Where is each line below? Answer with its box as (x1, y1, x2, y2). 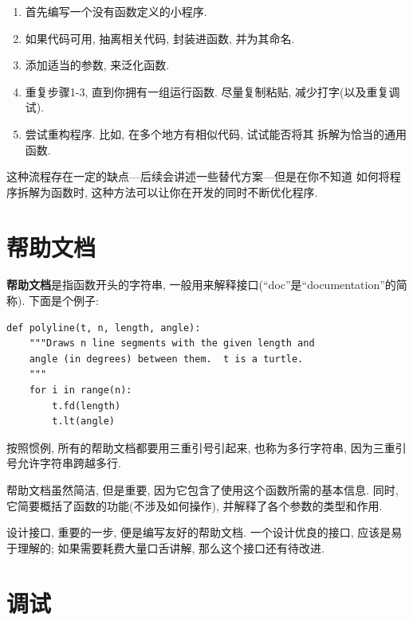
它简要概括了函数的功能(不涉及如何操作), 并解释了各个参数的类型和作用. (6, 497, 383, 514)
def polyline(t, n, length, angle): (6, 322, 201, 334)
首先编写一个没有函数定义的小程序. (25, 3, 207, 19)
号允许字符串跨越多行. (6, 455, 121, 471)
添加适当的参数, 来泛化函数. (25, 57, 170, 73)
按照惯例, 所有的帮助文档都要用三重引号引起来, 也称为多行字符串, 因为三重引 (6, 439, 407, 455)
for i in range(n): (29, 385, 132, 396)
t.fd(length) (52, 400, 121, 412)
